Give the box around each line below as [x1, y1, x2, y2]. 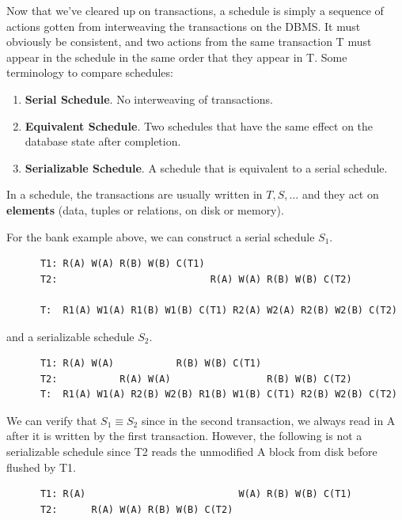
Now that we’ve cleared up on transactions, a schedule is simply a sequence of [6, 2, 384, 18]
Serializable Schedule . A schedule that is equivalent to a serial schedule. [25, 159, 388, 176]
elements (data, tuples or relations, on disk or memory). [6, 201, 284, 218]
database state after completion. [25, 133, 181, 150]
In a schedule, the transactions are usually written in [6, 186, 263, 203]
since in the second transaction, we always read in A [141, 412, 396, 428]
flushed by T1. [6, 458, 76, 475]
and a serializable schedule [6, 328, 135, 344]
